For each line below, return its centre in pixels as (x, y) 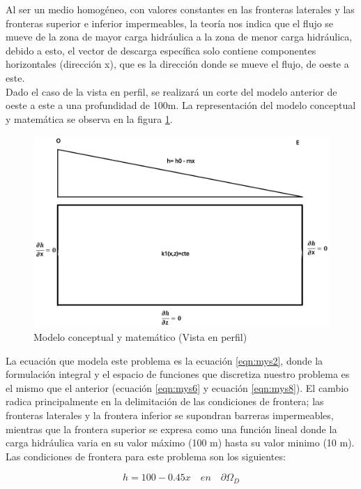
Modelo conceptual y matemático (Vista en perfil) (140, 337)
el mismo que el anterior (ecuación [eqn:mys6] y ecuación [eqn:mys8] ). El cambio (177, 387)
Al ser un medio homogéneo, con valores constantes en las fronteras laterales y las (180, 9)
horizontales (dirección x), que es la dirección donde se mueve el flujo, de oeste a (177, 64)
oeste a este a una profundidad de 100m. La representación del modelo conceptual (181, 105)
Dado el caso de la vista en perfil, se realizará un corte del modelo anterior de (171, 91)
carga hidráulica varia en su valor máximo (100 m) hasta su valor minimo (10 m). (180, 443)
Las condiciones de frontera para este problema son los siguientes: (146, 456)
